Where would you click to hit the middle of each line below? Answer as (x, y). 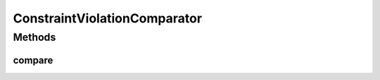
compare (33, 60)
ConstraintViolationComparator (108, 18)
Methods (34, 37)
